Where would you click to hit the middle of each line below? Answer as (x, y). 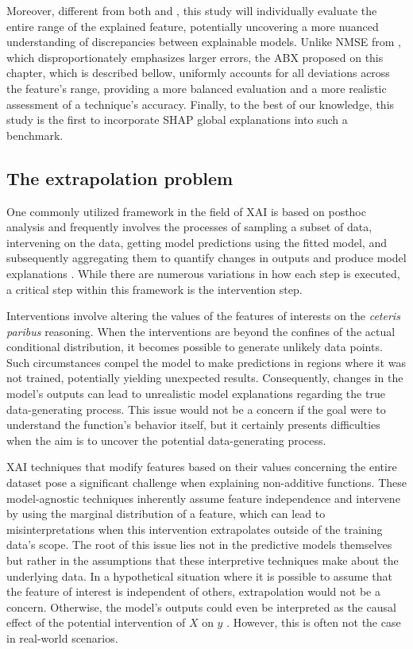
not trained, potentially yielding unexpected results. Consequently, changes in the (205, 378)
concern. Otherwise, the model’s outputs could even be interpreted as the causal (201, 607)
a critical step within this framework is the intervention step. (154, 289)
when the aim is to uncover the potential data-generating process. (166, 440)
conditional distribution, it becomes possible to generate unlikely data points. (195, 347)
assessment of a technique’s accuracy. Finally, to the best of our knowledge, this (201, 104)
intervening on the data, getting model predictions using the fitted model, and (197, 242)
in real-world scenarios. (62, 637)
